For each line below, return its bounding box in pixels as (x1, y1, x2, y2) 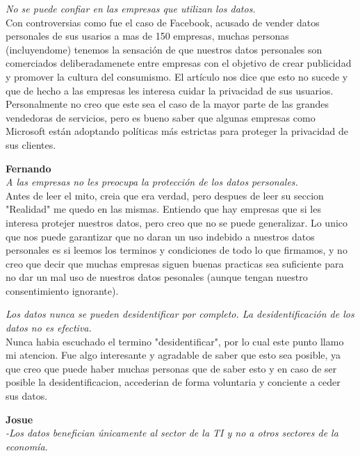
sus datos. (6, 389, 48, 403)
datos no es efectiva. (6, 320, 92, 335)
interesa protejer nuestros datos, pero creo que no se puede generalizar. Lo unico (6, 215, 348, 229)
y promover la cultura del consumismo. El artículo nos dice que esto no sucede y (6, 69, 348, 83)
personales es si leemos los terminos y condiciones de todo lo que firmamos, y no (6, 243, 347, 257)
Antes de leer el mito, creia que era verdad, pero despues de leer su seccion (6, 188, 324, 202)
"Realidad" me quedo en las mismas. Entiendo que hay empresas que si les (6, 202, 321, 216)
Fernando (6, 161, 51, 175)
